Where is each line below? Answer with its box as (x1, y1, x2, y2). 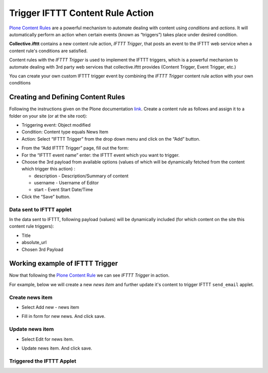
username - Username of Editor (34, 180, 99, 186)
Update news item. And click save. (21, 345, 92, 351)
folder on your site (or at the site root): (9, 113, 87, 119)
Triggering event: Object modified (21, 122, 91, 128)
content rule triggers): (9, 224, 54, 229)
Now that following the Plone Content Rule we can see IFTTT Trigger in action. (9, 272, 170, 278)
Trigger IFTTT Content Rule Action (9, 7, 154, 18)
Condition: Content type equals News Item (21, 129, 109, 135)
